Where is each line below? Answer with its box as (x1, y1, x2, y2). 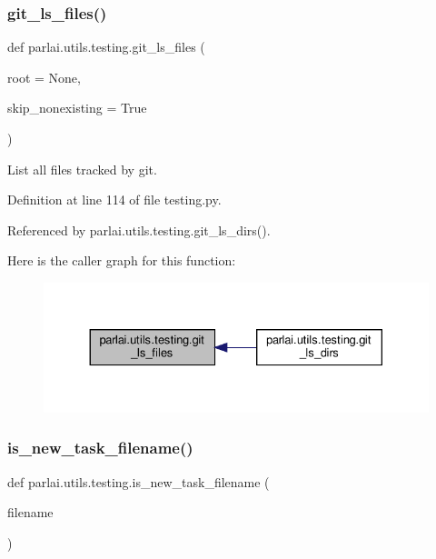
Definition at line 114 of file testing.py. (7, 190, 222, 209)
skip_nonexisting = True (7, 98, 147, 117)
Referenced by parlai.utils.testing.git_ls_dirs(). (7, 220, 271, 239)
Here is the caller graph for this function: (7, 251, 236, 270)
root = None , (7, 67, 81, 86)
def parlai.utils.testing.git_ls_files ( (7, 37, 205, 56)
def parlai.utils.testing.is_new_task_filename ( (7, 472, 270, 491)
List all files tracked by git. (7, 159, 157, 178)
